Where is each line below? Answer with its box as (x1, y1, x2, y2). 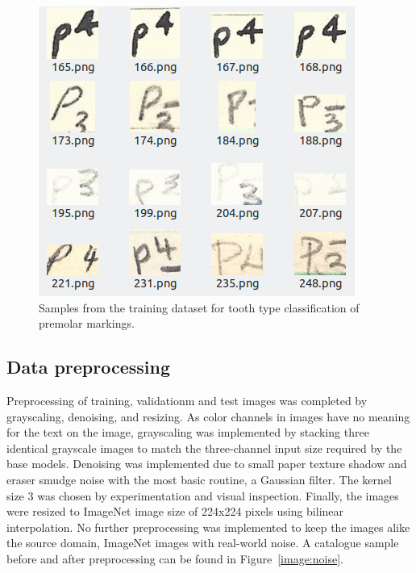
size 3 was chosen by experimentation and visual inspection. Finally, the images (6, 487, 399, 504)
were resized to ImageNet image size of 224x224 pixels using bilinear (6, 503, 344, 520)
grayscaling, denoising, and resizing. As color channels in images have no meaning (6, 408, 410, 425)
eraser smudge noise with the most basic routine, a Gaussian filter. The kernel (6, 471, 392, 487)
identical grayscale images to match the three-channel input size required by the (6, 439, 402, 456)
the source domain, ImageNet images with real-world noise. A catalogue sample (6, 534, 399, 551)
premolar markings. (39, 315, 135, 332)
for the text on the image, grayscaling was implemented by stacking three (6, 424, 369, 441)
